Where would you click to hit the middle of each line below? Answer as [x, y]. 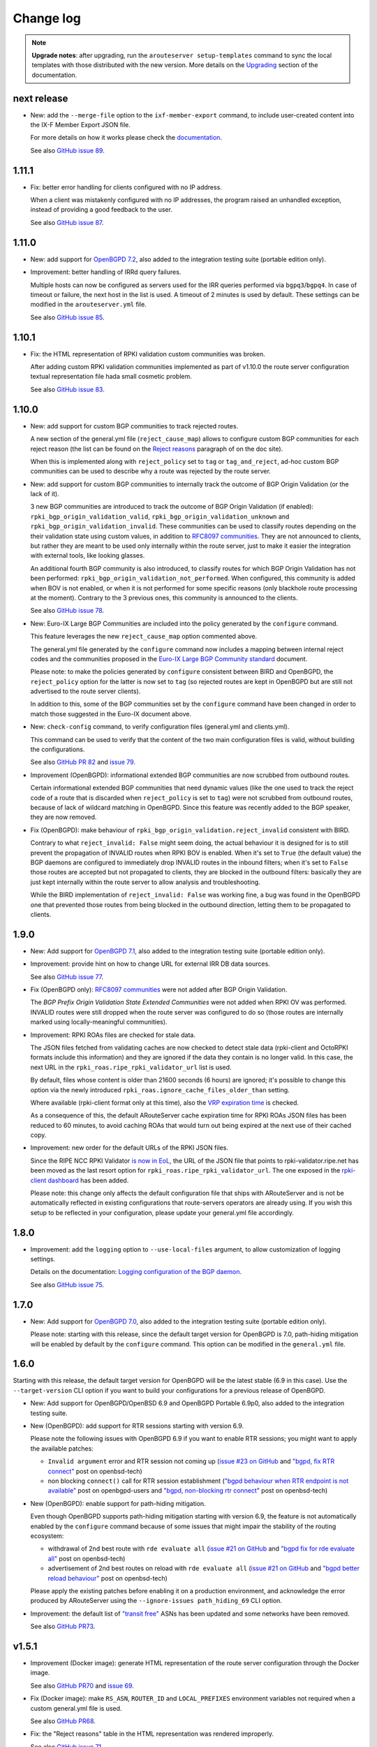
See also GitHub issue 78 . [67, 611]
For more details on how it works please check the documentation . [126, 138]
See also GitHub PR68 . [63, 1721]
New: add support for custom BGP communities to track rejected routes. [134, 426]
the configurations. [58, 749]
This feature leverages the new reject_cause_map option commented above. [144, 637]
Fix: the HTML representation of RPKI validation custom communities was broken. [148, 354]
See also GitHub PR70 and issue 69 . [82, 1686]
